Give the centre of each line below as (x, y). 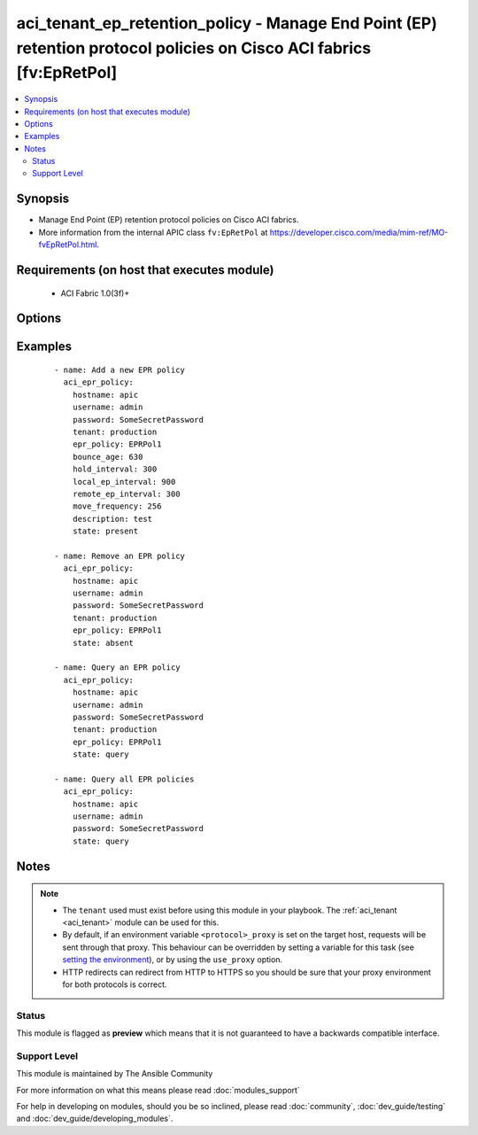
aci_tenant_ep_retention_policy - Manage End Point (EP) (227, 23)
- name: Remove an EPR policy (120, 556)
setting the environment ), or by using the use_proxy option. (173, 960)
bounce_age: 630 (108, 457)
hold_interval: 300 (115, 469)
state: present (105, 531)
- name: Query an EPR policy (117, 668)
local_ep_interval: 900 (124, 482)
